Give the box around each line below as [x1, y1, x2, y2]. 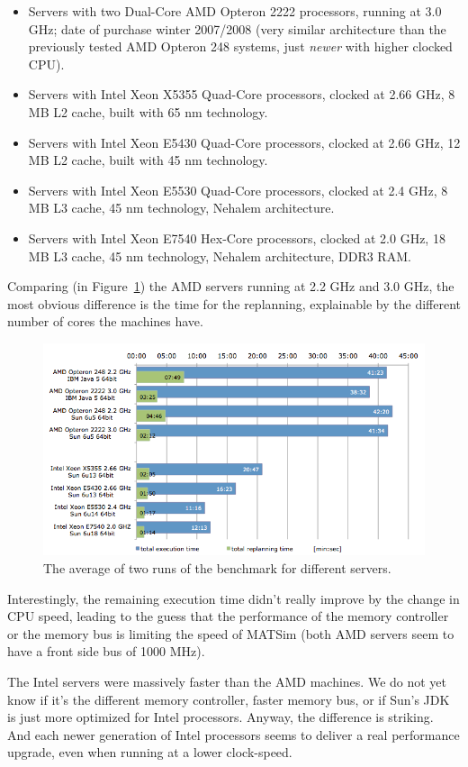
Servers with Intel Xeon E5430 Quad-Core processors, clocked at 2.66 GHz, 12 [28, 132, 461, 151]
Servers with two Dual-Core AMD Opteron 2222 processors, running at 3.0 [28, 2, 442, 20]
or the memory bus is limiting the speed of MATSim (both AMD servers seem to [7, 624, 454, 643]
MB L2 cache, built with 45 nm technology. [28, 151, 268, 169]
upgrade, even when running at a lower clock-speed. [7, 743, 292, 762]
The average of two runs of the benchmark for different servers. [43, 559, 391, 578]
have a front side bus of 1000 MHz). [7, 642, 205, 661]
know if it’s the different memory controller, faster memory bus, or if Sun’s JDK [7, 689, 450, 708]
